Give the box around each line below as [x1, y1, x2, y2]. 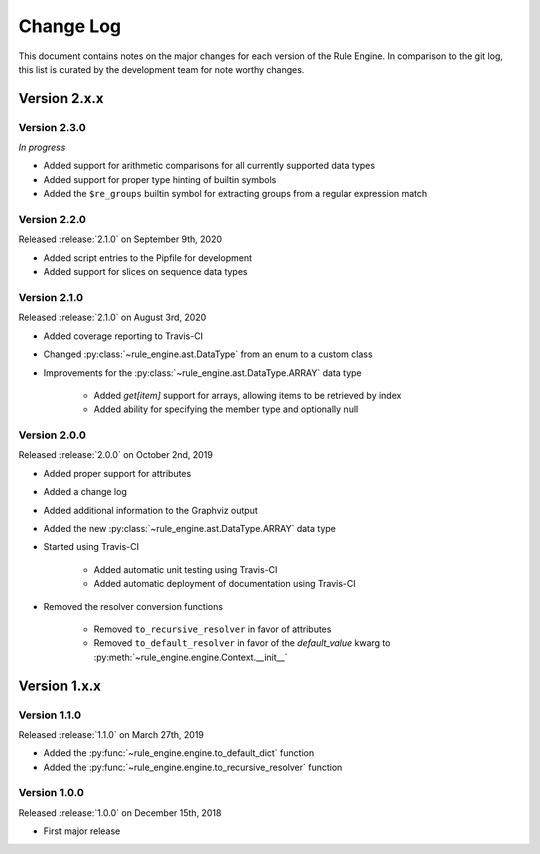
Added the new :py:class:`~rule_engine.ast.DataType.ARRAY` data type [43, 522, 337, 534]
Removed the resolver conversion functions [43, 600, 224, 612]
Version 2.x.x [18, 90, 104, 107]
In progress [18, 141, 66, 154]
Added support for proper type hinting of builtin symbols [43, 173, 277, 185]
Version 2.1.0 [18, 290, 84, 304]
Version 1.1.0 [18, 708, 82, 722]
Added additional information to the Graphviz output [43, 504, 259, 516]
